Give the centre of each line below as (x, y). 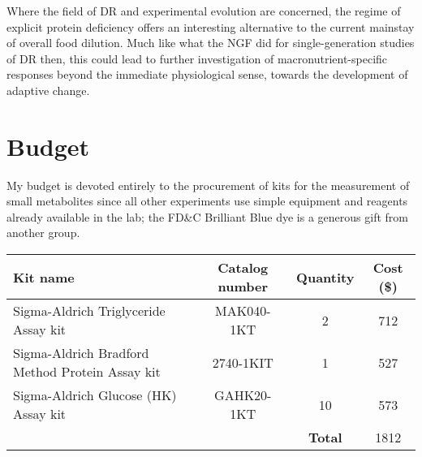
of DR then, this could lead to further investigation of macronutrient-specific (197, 58)
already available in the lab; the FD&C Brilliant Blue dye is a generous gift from (207, 216)
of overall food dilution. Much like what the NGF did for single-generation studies (211, 43)
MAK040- (243, 311)
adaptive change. (48, 90)
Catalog (243, 268)
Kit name (44, 277)
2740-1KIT (243, 362)
